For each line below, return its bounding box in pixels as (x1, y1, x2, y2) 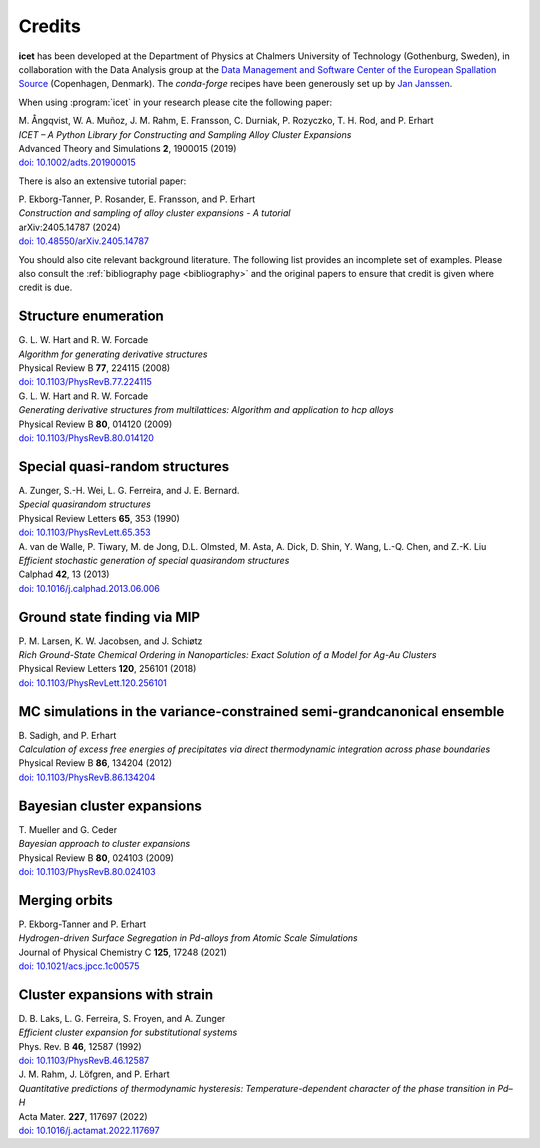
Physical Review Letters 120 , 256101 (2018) (18, 663, 197, 675)
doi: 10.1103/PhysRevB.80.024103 (18, 865, 156, 877)
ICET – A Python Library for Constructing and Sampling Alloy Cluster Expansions (18, 128, 352, 140)
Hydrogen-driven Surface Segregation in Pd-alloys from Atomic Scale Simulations (18, 932, 359, 944)
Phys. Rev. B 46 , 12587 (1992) (18, 1040, 142, 1052)
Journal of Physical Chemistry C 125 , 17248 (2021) (18, 946, 227, 958)
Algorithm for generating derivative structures (18, 348, 208, 360)
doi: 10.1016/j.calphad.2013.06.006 (18, 582, 160, 594)
